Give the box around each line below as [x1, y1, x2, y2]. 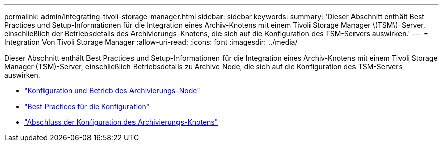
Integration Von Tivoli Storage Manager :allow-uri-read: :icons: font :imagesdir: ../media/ [4, 38, 298, 46]
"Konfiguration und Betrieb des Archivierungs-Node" [24, 86, 200, 95]
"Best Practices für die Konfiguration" [24, 102, 150, 111]
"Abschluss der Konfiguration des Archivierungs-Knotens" [24, 118, 218, 126]
